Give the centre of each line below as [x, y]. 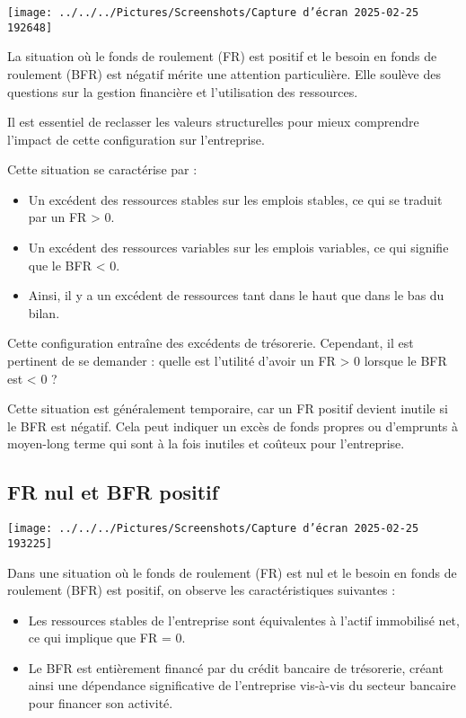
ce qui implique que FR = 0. [107, 638]
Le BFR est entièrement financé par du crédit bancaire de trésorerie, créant [236, 667]
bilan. [44, 312]
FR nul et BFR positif [113, 492]
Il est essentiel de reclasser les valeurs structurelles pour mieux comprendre [213, 122]
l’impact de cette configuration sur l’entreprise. [136, 139]
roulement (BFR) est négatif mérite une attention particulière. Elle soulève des [224, 73]
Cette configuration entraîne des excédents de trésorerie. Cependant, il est [211, 343]
